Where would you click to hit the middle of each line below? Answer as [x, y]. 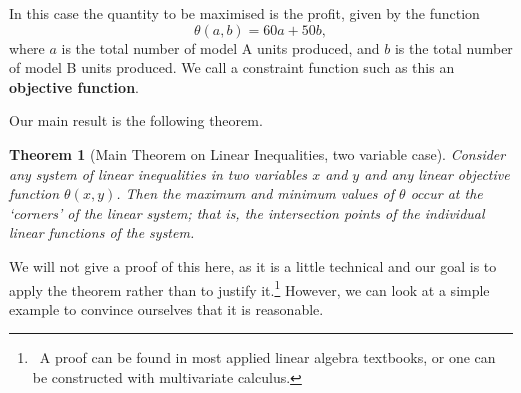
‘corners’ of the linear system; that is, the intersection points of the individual [247, 212]
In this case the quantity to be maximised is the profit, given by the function [244, 13]
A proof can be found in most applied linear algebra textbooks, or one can [267, 357]
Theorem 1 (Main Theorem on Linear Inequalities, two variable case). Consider [257, 153]
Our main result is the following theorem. [136, 120]
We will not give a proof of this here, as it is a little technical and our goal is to [253, 265]
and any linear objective [437, 173]
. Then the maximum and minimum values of [255, 193]
